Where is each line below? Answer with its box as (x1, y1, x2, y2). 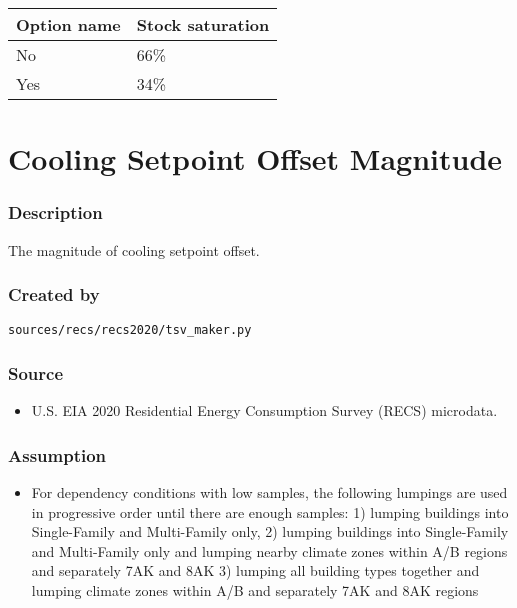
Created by (8, 282, 100, 307)
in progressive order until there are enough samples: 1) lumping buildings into (31, 501, 509, 522)
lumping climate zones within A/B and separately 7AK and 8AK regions (31, 580, 479, 601)
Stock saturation (136, 13, 270, 36)
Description (8, 200, 103, 225)
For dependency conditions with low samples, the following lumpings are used (31, 482, 508, 503)
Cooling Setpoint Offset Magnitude (8, 138, 503, 179)
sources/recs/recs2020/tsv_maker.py (8, 323, 252, 338)
